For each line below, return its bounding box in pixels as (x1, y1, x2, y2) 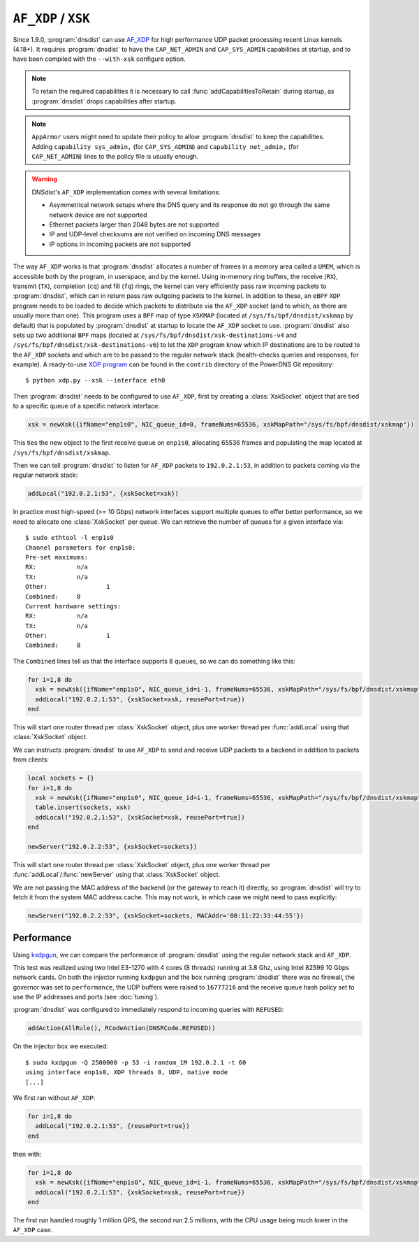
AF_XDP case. (13, 1226, 53, 1234)
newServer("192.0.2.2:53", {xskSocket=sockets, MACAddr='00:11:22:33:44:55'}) (27, 912, 304, 920)
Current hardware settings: (25, 602, 122, 610)
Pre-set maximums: (25, 553, 89, 561)
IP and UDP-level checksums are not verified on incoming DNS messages (49, 230, 261, 238)
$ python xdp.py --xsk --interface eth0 (25, 376, 166, 385)
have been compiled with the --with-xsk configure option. (13, 55, 186, 63)
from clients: (13, 755, 49, 764)
